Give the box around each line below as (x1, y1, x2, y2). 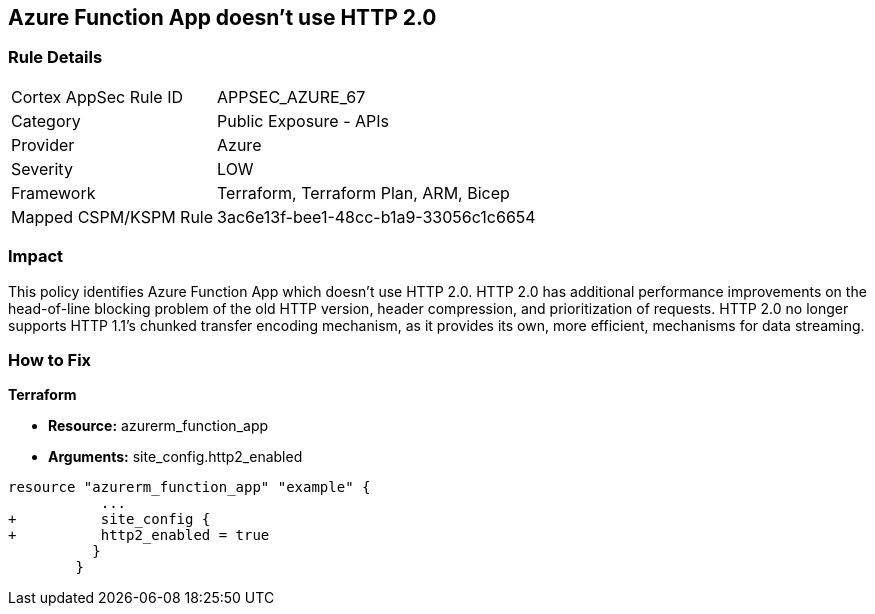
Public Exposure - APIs (217, 110, 389, 131)
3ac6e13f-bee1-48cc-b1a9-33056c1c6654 (217, 206, 536, 227)
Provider (11, 134, 75, 155)
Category (11, 110, 81, 131)
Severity (11, 158, 73, 179)
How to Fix (8, 349, 92, 370)
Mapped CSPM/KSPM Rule (11, 206, 214, 227)
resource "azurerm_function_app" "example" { (8, 479, 371, 496)
